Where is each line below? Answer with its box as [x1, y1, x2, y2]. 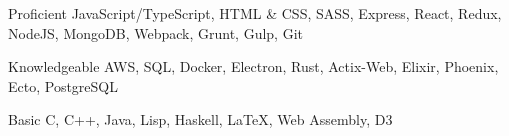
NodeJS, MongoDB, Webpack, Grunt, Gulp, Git [8, 22, 303, 43]
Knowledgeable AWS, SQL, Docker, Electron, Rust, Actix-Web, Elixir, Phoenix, [8, 56, 499, 77]
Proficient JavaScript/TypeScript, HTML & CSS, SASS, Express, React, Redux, [8, 3, 502, 23]
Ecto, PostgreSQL [8, 75, 118, 96]
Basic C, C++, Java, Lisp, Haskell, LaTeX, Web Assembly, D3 [8, 109, 393, 130]
